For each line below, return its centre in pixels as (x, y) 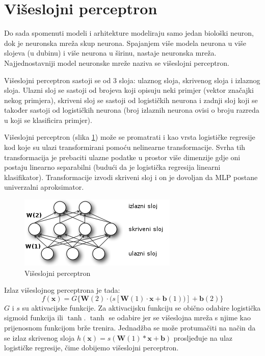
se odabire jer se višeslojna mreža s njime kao (180, 317)
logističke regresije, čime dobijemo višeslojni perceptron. (91, 348)
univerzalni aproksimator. (44, 187)
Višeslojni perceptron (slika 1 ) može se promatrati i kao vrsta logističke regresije (130, 137)
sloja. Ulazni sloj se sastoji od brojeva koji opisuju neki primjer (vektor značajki (129, 90)
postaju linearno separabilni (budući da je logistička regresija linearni (112, 167)
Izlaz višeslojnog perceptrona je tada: (62, 290)
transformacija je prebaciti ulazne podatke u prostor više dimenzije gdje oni (122, 157)
